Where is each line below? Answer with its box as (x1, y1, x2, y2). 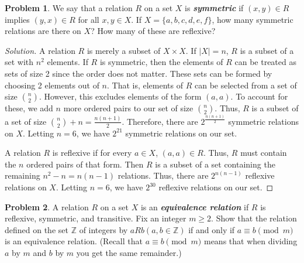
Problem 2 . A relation (5, 200, 89, 213)
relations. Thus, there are (118, 169, 209, 182)
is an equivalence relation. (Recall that (5, 235, 143, 247)
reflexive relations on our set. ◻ (158, 181, 274, 193)
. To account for (230, 90, 288, 103)
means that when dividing (203, 235, 298, 247)
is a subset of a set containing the (155, 158, 275, 170)
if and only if (188, 223, 235, 235)
